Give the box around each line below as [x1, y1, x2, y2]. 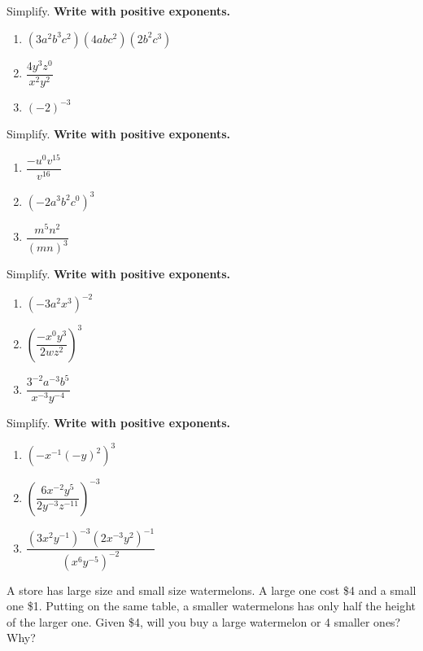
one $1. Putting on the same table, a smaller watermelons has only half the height [7, 597, 416, 614]
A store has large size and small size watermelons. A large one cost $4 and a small [7, 581, 416, 598]
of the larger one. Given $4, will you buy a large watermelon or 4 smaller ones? [7, 613, 401, 630]
